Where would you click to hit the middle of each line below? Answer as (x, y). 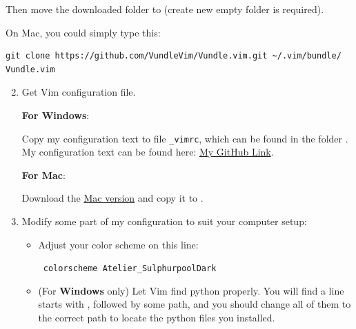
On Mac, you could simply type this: (83, 32)
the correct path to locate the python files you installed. (157, 318)
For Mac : (43, 174)
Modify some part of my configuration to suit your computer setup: (164, 221)
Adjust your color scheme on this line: (118, 244)
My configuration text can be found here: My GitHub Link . (148, 152)
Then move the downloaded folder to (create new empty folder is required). (165, 9)
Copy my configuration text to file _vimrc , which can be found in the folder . (185, 138)
